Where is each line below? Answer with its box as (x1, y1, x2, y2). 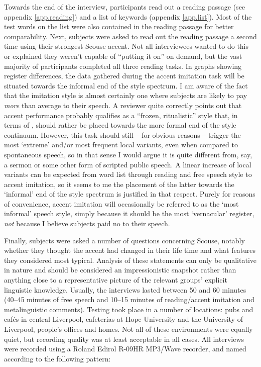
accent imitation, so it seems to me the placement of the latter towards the (4, 178, 234, 189)
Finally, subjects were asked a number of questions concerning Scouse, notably (4, 235, 245, 245)
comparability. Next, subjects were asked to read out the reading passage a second (4, 31, 257, 41)
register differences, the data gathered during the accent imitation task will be (4, 70, 244, 81)
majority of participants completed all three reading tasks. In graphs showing (4, 60, 242, 71)
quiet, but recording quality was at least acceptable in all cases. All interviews (4, 333, 244, 344)
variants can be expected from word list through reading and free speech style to (4, 169, 252, 179)
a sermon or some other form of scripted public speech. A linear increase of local (4, 159, 251, 169)
